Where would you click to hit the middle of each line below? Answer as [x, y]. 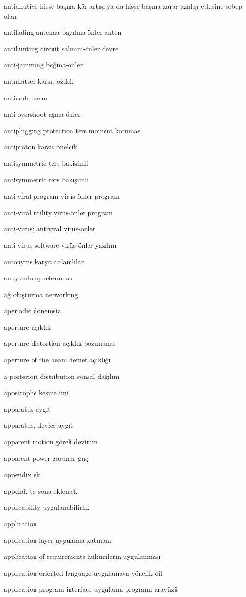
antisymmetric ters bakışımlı [46, 179]
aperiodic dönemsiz [32, 310]
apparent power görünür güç [46, 458]
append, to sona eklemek [41, 490]
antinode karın [26, 97]
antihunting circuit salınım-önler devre [61, 48]
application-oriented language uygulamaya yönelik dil [83, 572]
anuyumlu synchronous [38, 278]
